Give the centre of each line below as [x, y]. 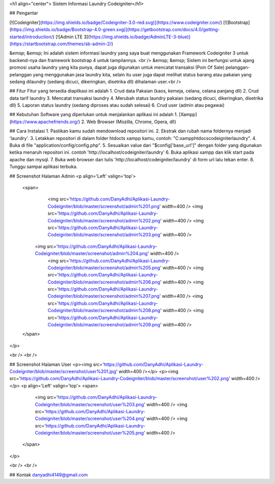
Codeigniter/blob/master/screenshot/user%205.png [89, 433]
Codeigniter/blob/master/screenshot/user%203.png [90, 404]
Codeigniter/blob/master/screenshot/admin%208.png [104, 310]
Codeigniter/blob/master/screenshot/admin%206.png [104, 282]
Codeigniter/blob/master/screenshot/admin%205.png [104, 268]
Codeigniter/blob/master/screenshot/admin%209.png [104, 325]
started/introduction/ [31, 37]
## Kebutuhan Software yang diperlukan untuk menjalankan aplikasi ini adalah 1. [94, 115]
